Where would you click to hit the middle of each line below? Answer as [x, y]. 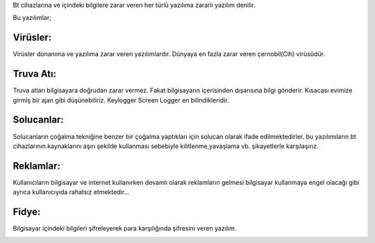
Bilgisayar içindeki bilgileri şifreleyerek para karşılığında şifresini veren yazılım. [125, 228]
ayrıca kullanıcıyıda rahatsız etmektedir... [71, 192]
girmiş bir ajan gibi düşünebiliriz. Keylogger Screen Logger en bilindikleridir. [121, 100]
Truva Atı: [35, 74]
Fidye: [27, 212]
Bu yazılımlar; [32, 18]
